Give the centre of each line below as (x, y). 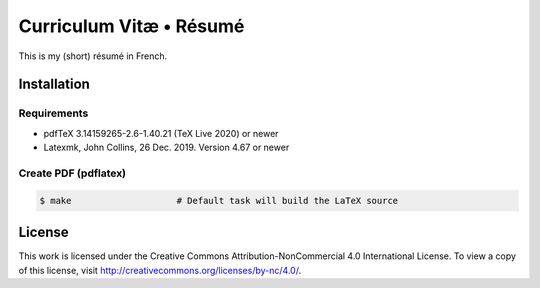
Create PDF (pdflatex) (72, 173)
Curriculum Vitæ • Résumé (131, 26)
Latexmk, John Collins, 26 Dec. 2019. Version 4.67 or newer (166, 147)
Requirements (53, 113)
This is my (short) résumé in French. (93, 56)
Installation (54, 84)
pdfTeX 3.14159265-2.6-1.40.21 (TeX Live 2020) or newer (161, 133)
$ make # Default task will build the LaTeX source (219, 200)
